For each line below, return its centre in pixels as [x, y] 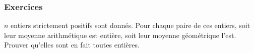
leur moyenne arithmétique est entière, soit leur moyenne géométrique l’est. [120, 35]
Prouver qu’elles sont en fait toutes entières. [72, 45]
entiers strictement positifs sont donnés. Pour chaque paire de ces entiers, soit [131, 25]
